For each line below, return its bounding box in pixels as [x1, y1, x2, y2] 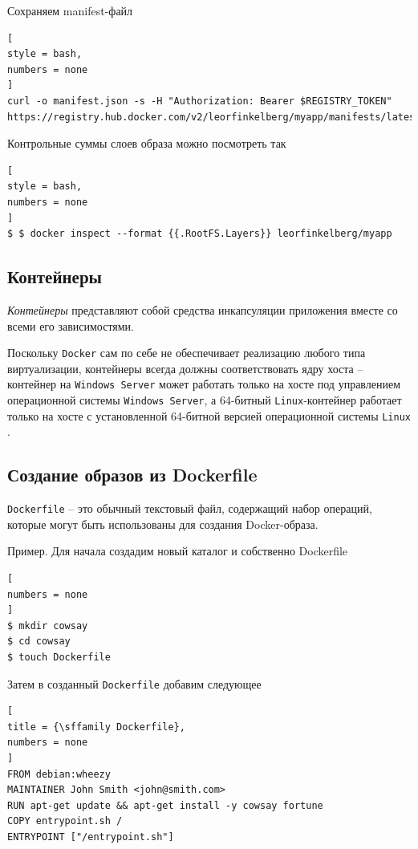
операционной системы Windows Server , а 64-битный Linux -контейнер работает [7, 392, 402, 408]
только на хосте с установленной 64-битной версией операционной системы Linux [7, 407, 411, 424]
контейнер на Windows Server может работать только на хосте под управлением [7, 376, 401, 392]
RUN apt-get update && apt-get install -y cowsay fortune [7, 799, 323, 811]
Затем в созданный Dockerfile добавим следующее [7, 675, 262, 692]
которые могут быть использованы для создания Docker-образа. [7, 515, 319, 532]
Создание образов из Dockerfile [7, 462, 258, 487]
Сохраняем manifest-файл [7, 2, 133, 18]
